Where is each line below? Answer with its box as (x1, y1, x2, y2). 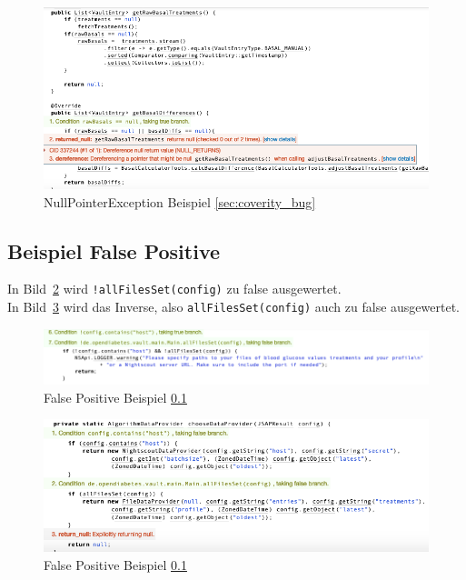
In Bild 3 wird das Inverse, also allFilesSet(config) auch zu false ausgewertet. (7, 297, 460, 316)
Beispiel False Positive (7, 236, 221, 265)
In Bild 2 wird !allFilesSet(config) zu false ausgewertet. (7, 279, 342, 298)
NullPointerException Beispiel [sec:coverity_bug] (44, 192, 316, 211)
